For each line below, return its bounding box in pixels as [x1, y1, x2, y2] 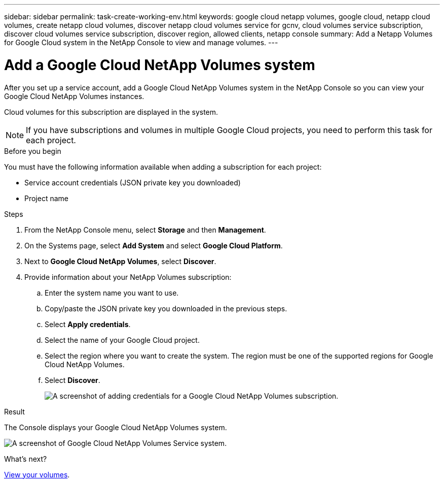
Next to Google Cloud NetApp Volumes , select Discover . [24, 256, 216, 266]
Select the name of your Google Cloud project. [45, 335, 200, 344]
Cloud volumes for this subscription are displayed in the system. [4, 107, 218, 116]
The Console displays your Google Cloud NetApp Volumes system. [4, 423, 227, 432]
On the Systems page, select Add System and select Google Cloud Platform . [24, 241, 283, 250]
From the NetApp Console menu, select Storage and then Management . [24, 225, 266, 234]
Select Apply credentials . [45, 319, 131, 329]
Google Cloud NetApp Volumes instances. [4, 91, 144, 101]
